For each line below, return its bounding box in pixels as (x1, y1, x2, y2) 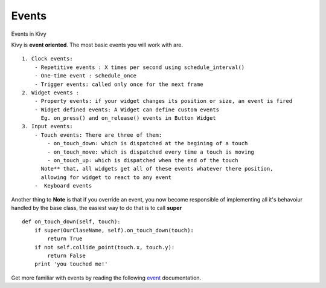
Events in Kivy (11, 30, 46, 38)
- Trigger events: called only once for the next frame (34, 80, 203, 88)
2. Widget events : (22, 89, 80, 96)
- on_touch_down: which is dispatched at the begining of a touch (47, 140, 248, 147)
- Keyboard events (34, 182, 92, 189)
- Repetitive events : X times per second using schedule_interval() (34, 64, 245, 71)
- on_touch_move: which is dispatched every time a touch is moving (47, 148, 255, 155)
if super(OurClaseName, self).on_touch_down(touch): (34, 227, 194, 234)
